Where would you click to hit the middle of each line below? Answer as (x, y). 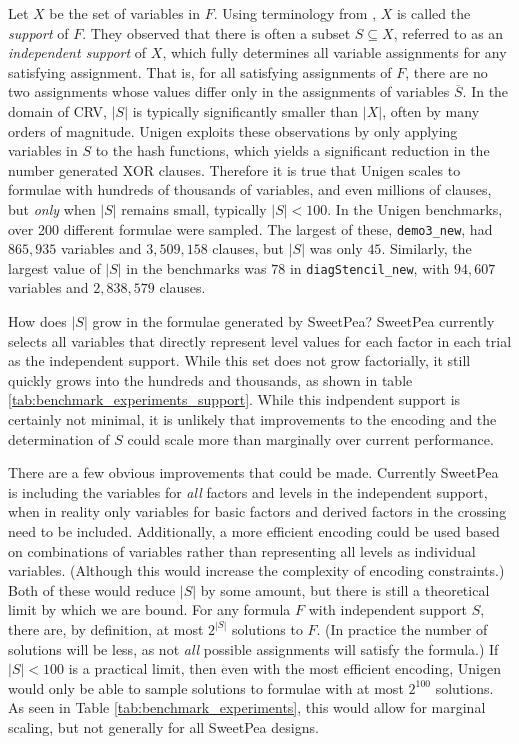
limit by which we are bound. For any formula (149, 609)
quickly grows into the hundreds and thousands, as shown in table (210, 379)
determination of (59, 438)
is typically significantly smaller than (245, 110)
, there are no (446, 71)
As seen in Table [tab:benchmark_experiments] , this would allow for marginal (247, 707)
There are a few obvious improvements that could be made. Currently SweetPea (253, 472)
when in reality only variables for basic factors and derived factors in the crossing (257, 511)
